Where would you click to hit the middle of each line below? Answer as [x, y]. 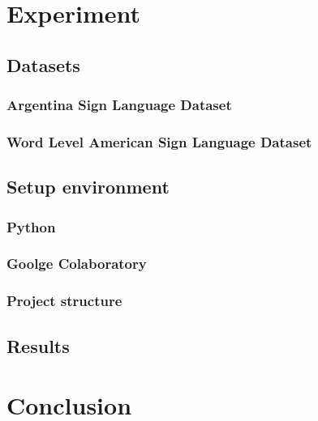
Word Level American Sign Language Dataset [159, 141]
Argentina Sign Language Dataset [119, 105]
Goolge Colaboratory [77, 264]
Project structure [64, 301]
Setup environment [88, 187]
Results [38, 345]
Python [31, 226]
